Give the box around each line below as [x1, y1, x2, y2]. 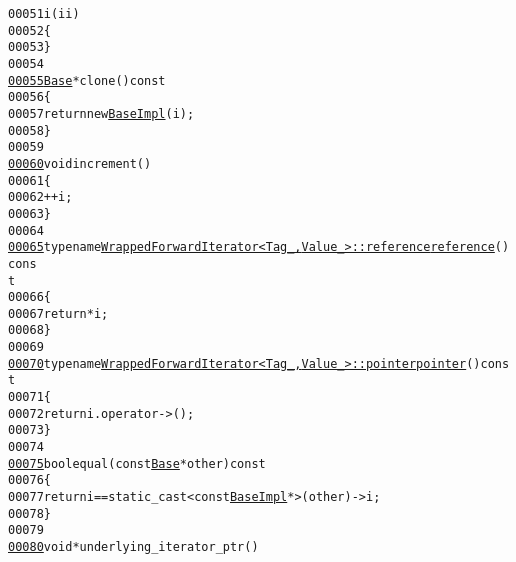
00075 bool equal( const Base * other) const [8, 456, 266, 471]
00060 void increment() [8, 156, 152, 171]
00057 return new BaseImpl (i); [8, 106, 195, 121]
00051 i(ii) [8, 7, 80, 21]
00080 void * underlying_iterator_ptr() [8, 540, 259, 554]
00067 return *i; [8, 306, 109, 321]
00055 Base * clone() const [8, 73, 166, 88]
